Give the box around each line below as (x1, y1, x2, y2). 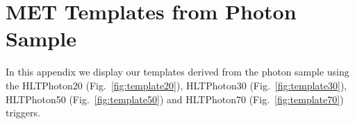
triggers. (6, 105, 40, 120)
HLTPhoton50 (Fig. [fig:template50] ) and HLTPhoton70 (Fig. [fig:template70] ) (6, 91, 344, 106)
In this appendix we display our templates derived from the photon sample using (6, 64, 349, 79)
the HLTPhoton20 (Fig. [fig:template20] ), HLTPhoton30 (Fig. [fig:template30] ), (6, 78, 347, 92)
